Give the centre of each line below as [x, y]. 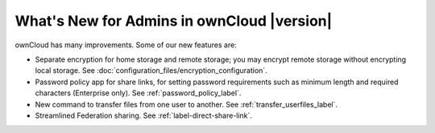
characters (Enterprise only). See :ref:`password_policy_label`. [138, 93]
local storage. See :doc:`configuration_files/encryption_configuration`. [151, 71]
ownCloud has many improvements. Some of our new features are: [126, 45]
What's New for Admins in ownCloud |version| [174, 21]
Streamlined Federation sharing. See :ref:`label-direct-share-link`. [144, 115]
